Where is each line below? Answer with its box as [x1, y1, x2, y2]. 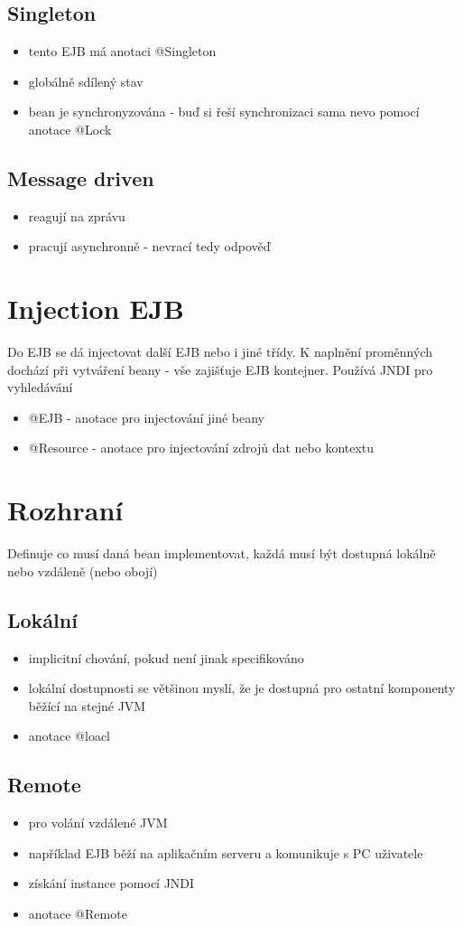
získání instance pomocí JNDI [28, 874, 195, 893]
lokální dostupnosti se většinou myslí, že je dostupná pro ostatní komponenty [28, 678, 456, 697]
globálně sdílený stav [28, 71, 144, 90]
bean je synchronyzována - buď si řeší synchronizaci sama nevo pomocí [28, 102, 420, 121]
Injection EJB [7, 290, 184, 327]
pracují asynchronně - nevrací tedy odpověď [28, 237, 271, 256]
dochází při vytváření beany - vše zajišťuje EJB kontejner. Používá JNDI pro [7, 360, 433, 379]
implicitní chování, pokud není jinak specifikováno [28, 648, 304, 667]
